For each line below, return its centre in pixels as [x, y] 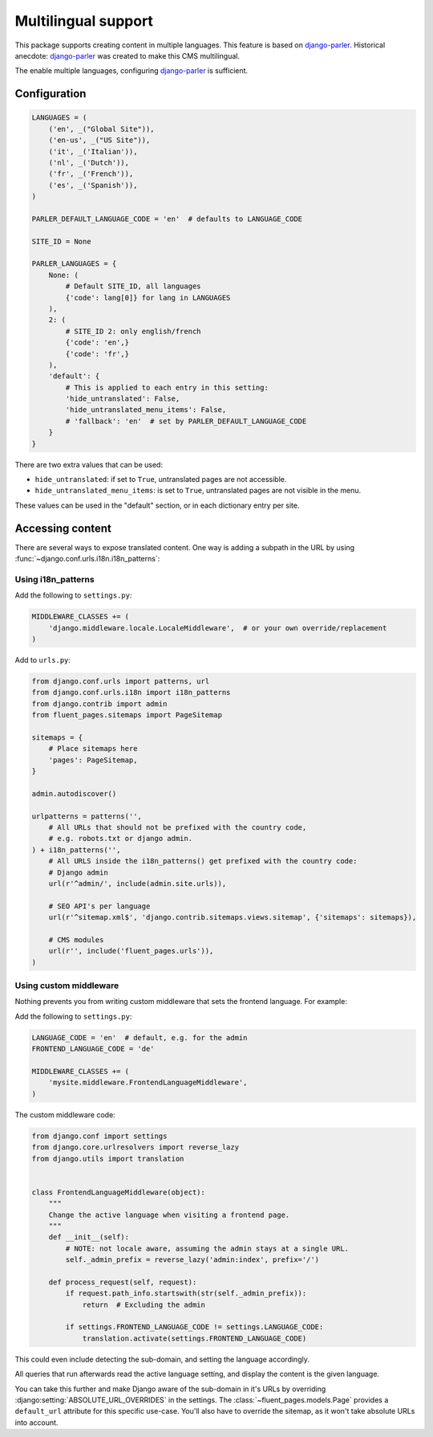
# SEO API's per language [99, 906]
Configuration [51, 94]
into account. [36, 1423]
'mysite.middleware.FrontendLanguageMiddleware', [148, 1083]
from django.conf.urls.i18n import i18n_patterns [131, 692]
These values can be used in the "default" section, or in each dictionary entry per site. [157, 505]
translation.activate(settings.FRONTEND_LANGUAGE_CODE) [194, 1338]
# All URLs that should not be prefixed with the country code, [178, 828]
